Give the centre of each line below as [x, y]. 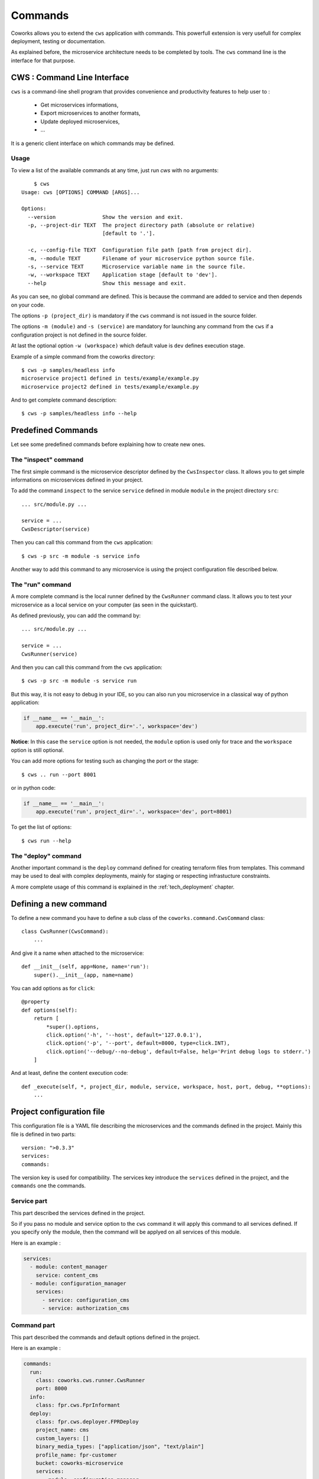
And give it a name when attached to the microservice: [77, 953]
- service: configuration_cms [86, 1300]
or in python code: [33, 788]
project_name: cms [62, 1430]
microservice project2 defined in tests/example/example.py [110, 387]
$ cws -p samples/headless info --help [79, 414]
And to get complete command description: [64, 400]
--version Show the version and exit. [105, 217]
